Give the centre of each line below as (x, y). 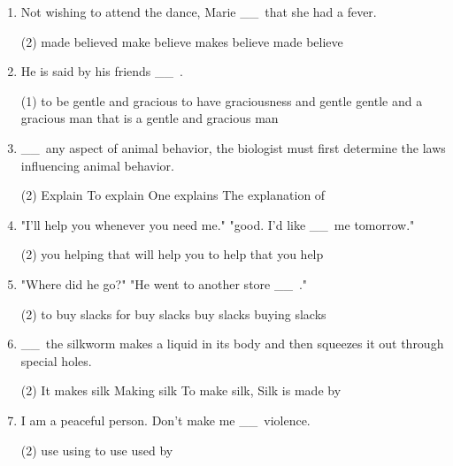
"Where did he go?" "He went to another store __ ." (164, 283)
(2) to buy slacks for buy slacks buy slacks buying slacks (173, 313)
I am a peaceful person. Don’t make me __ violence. (165, 420)
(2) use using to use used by (97, 450)
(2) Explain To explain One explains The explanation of (173, 195)
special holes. (56, 360)
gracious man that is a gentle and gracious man (150, 118)
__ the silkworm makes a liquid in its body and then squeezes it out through (232, 344)
